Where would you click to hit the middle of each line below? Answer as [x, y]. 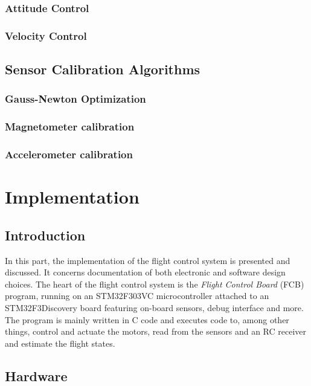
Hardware [36, 375]
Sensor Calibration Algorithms [103, 69]
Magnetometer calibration [70, 127]
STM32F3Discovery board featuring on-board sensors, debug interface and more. [154, 307]
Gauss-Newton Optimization [75, 99]
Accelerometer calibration [69, 154]
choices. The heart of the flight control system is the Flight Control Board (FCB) [155, 284]
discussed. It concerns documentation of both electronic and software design [145, 272]
